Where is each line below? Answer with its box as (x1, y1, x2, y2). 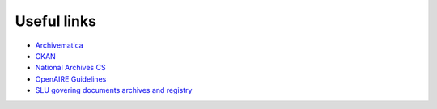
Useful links (15, 12, 97, 30)
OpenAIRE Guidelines (35, 73, 107, 84)
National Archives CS (35, 63, 106, 73)
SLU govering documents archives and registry (35, 86, 193, 95)
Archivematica (35, 40, 84, 50)
